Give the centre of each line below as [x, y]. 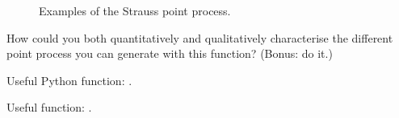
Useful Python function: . [69, 80]
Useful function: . [49, 107]
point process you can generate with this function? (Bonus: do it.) [170, 53]
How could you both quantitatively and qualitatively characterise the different [200, 37]
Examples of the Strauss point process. [135, 10]
